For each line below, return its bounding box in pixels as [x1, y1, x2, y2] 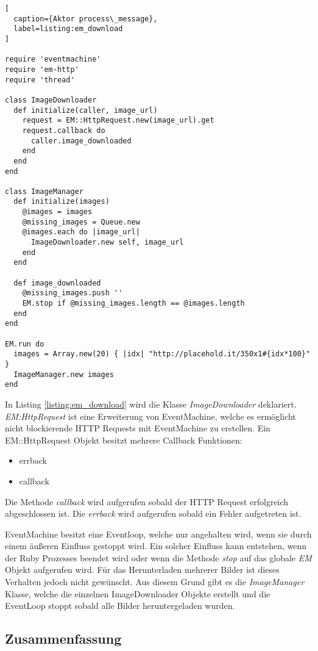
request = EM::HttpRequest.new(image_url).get [22, 116, 214, 125]
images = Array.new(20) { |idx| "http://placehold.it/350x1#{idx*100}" [13, 350, 311, 359]
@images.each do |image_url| [22, 228, 140, 237]
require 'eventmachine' [5, 55, 101, 64]
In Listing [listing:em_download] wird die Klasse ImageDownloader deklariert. [5, 397, 297, 410]
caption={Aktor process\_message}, [13, 14, 158, 23]
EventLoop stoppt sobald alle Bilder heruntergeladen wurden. [5, 599, 235, 612]
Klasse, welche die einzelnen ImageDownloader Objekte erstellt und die [5, 587, 270, 600]
